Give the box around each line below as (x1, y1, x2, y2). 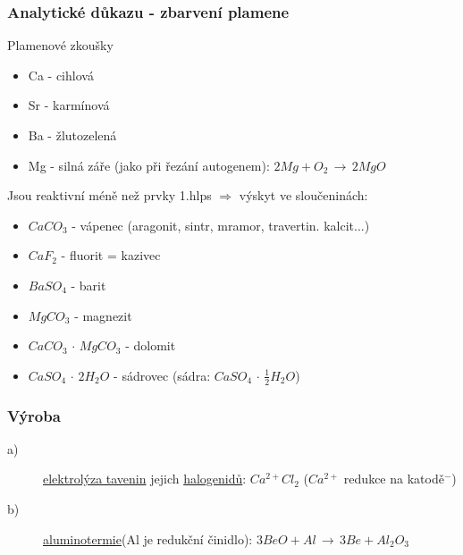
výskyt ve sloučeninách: (239, 186, 368, 205)
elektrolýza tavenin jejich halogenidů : (43, 469, 247, 488)
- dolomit (125, 336, 176, 355)
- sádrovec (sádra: (114, 366, 211, 384)
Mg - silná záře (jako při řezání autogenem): (28, 156, 270, 174)
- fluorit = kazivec (61, 246, 161, 265)
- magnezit (74, 306, 132, 324)
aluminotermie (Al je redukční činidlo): (43, 529, 253, 548)
